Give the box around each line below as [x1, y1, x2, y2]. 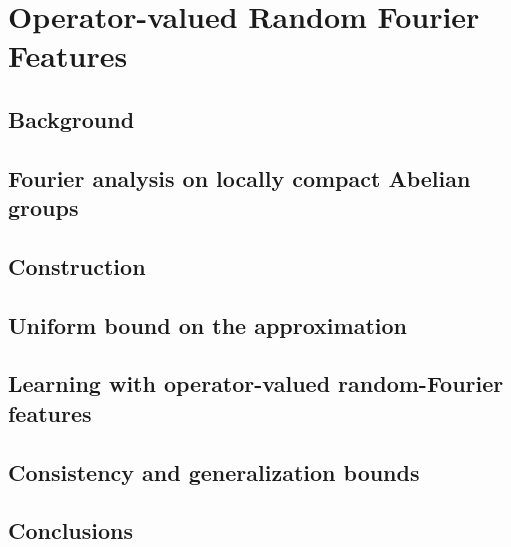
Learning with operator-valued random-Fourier [8, 368, 504, 399]
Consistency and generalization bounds [8, 456, 420, 487]
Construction [8, 250, 146, 281]
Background [8, 103, 135, 134]
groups [8, 192, 79, 223]
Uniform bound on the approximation [8, 309, 407, 340]
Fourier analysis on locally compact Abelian [8, 162, 471, 193]
